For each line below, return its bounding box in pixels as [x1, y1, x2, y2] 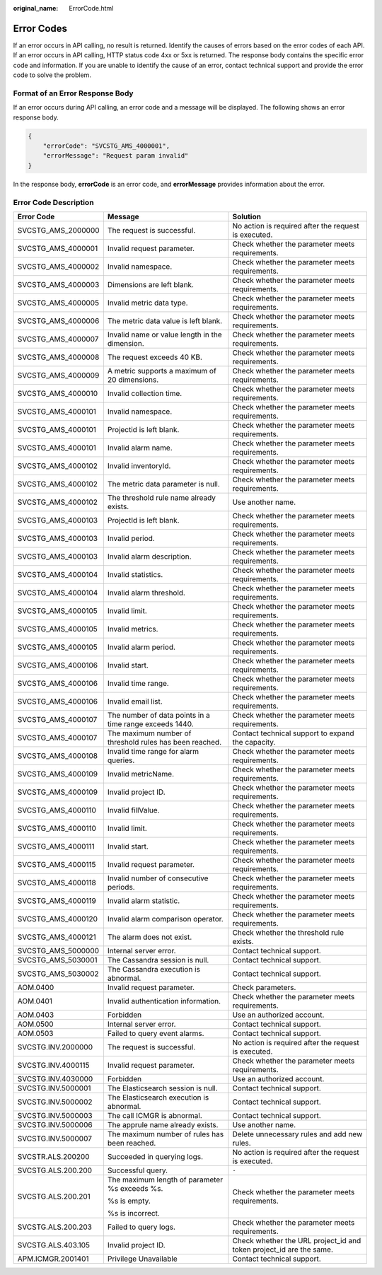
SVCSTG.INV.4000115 [17, 1060, 90, 1070]
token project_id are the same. [232, 1245, 334, 1254]
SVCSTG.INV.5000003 [17, 1110, 93, 1120]
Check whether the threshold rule [232, 927, 345, 937]
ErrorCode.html [69, 4, 114, 12]
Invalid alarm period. [107, 642, 176, 652]
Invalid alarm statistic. [107, 895, 180, 905]
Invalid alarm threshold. [107, 588, 185, 598]
